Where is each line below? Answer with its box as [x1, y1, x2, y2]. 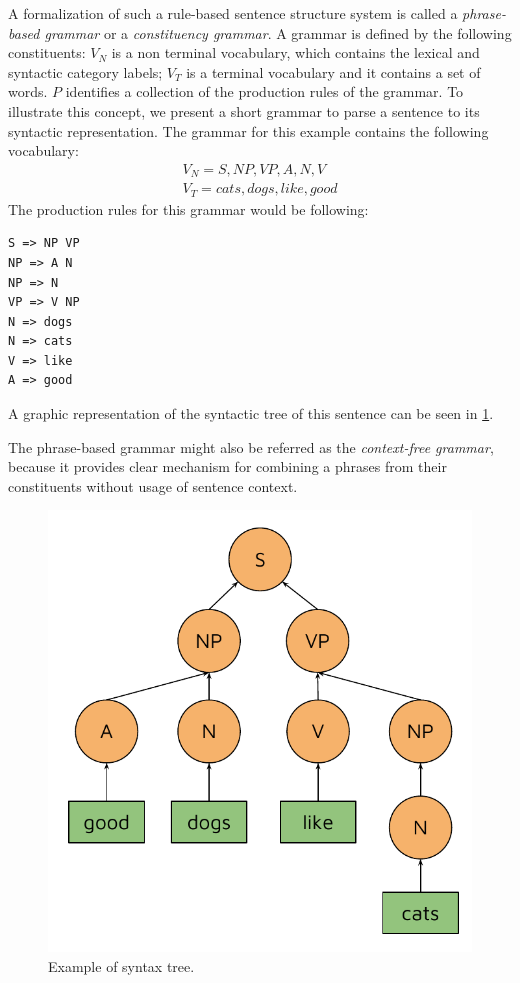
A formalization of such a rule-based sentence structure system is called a [8, 3, 458, 23]
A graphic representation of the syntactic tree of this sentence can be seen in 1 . [8, 403, 494, 424]
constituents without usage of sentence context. [8, 475, 298, 496]
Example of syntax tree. [48, 955, 195, 976]
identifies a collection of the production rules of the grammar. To [65, 81, 464, 102]
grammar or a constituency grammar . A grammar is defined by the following [44, 22, 512, 43]
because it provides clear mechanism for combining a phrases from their [8, 456, 447, 477]
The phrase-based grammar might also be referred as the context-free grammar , [8, 436, 494, 457]
